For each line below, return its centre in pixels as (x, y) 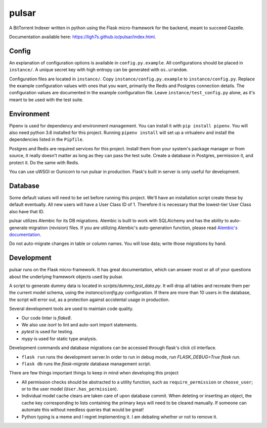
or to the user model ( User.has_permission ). (70, 389)
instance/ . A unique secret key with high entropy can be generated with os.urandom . (98, 70)
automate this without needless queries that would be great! (83, 410)
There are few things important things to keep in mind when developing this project (94, 373)
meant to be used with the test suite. (46, 100)
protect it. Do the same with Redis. (44, 162)
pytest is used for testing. (47, 332)
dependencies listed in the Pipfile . (46, 139)
